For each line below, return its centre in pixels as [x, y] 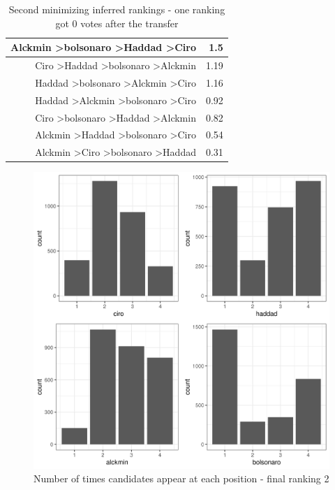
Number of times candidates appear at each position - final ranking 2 [181, 478]
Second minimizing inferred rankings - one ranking [117, 9]
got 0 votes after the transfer [117, 23]
